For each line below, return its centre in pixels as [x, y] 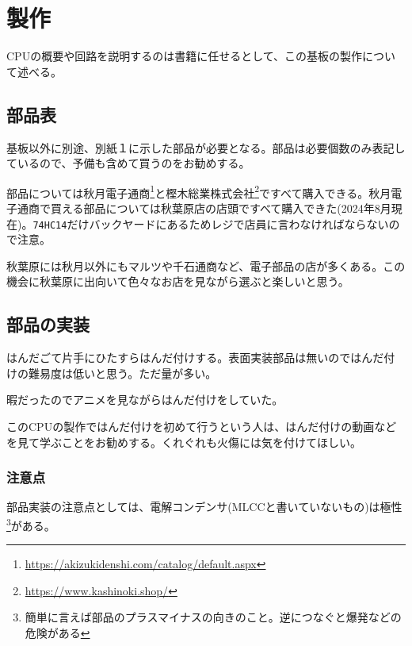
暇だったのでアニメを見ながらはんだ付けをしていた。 [145, 400]
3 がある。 [31, 524]
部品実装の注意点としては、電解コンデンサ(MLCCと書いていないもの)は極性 [204, 507]
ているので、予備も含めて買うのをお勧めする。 [128, 163]
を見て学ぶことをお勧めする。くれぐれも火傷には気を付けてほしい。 [184, 442]
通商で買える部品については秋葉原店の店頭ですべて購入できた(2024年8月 [204, 208]
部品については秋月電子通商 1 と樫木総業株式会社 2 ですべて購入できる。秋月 [199, 191]
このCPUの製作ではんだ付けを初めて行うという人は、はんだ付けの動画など [202, 426]
